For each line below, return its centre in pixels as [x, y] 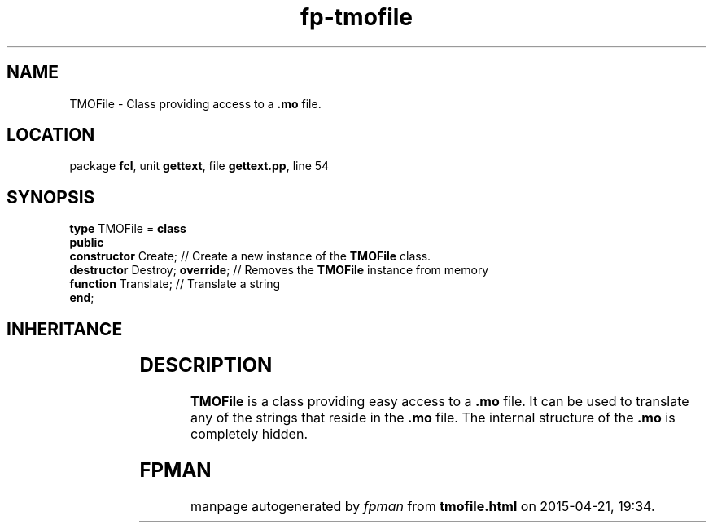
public [87, 243]
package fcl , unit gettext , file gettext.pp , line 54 [199, 166]
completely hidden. [249, 434]
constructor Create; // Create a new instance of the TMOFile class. [250, 256]
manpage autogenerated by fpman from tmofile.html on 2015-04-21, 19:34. [423, 506]
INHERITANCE [65, 329]
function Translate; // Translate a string [175, 284]
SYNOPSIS [51, 197]
